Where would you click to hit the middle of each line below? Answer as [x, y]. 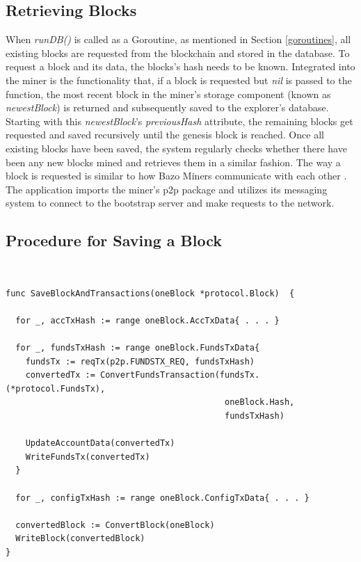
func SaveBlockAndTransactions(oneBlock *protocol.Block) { [150, 293]
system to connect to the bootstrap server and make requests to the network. [170, 203]
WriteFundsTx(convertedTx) [88, 457]
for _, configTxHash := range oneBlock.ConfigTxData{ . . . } [162, 498]
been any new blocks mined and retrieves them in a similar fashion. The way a [173, 162]
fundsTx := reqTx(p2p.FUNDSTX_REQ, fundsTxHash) [140, 361]
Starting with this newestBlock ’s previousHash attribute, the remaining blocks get [179, 121]
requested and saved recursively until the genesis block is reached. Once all [165, 135]
